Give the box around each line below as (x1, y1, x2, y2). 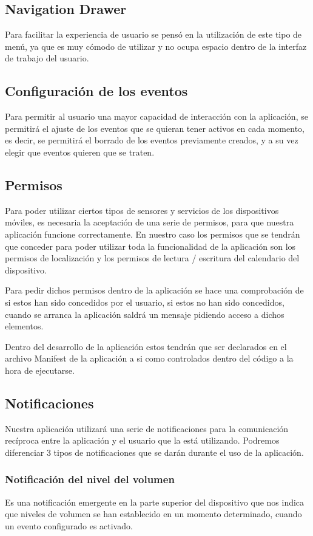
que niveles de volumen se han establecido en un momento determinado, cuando (5, 507, 302, 520)
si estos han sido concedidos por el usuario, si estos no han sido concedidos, (5, 295, 284, 308)
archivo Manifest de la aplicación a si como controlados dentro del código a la (5, 352, 294, 365)
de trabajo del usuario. (5, 52, 89, 64)
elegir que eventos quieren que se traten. (5, 145, 155, 158)
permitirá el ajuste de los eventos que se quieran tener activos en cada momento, (5, 122, 305, 134)
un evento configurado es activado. (5, 519, 133, 532)
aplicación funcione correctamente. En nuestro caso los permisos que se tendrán (5, 227, 300, 240)
